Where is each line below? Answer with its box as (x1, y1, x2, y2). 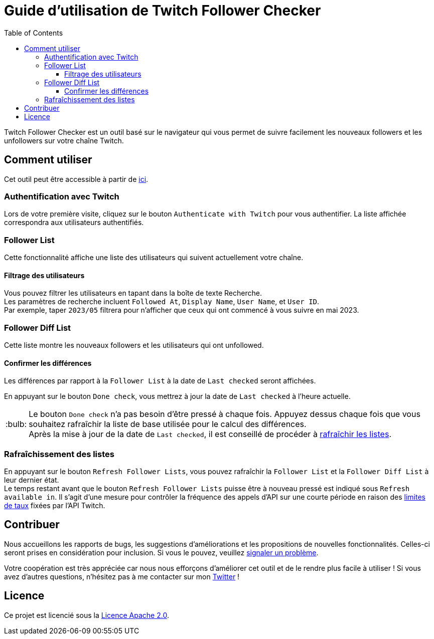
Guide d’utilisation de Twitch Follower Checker (4, 2, 321, 19)
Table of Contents (4, 28, 63, 37)
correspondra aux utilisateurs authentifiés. (4, 218, 144, 227)
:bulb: (6, 419, 27, 430)
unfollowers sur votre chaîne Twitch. (4, 136, 124, 145)
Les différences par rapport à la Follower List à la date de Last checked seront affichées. (4, 376, 316, 385)
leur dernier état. (4, 476, 59, 485)
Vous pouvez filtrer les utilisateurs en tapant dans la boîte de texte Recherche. (4, 289, 262, 298)
